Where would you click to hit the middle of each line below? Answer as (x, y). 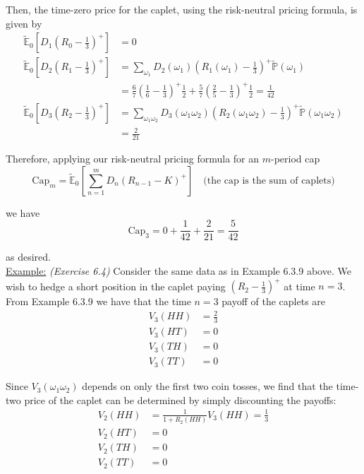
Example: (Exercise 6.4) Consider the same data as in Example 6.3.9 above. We (178, 271)
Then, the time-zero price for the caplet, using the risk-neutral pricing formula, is (182, 9)
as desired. (28, 257)
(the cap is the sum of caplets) (269, 180)
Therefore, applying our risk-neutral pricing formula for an (133, 159)
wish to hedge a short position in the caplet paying (116, 286)
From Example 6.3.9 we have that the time (98, 301)
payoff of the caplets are (274, 301)
